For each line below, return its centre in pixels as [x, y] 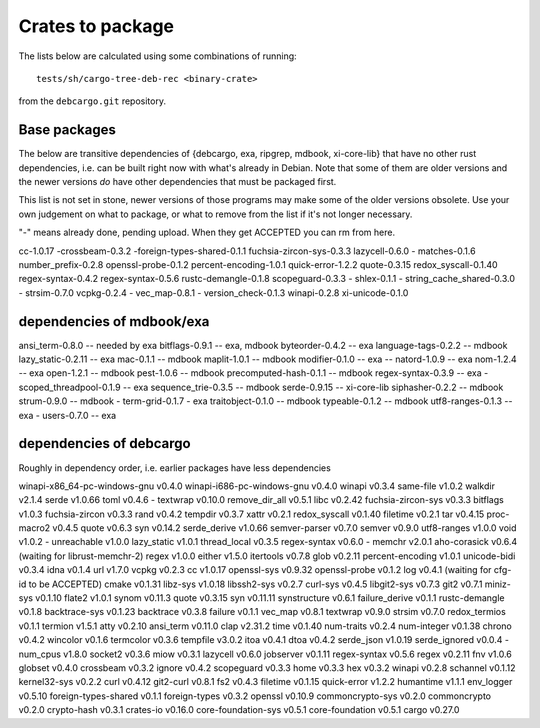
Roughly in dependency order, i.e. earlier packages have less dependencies [175, 467]
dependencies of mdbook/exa [114, 321]
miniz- [498, 584]
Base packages [67, 130]
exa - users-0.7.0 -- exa [67, 415]
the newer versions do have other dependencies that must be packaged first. [177, 182]
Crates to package [96, 26]
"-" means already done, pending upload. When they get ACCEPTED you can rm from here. [206, 232]
